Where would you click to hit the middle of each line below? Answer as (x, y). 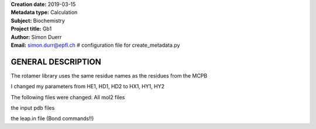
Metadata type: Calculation (44, 12)
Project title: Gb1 (31, 29)
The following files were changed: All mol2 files (68, 97)
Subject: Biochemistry (38, 20)
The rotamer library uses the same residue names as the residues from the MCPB (109, 75)
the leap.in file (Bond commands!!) (52, 118)
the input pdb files (33, 108)
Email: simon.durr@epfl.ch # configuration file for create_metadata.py (95, 45)
